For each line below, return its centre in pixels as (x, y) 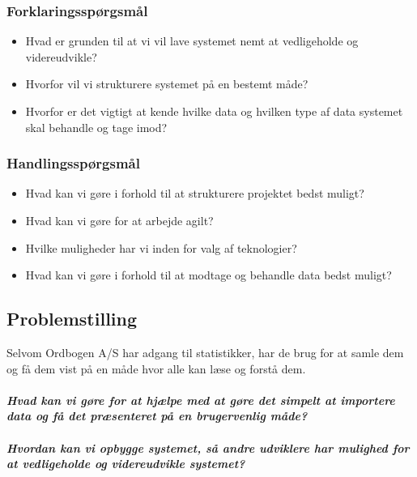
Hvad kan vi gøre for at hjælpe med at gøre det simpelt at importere (201, 400)
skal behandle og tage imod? (96, 127)
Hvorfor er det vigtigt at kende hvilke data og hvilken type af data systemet (214, 111)
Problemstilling (72, 319)
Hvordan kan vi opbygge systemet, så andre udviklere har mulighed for (208, 447)
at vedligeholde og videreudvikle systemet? (126, 464)
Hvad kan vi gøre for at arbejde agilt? (119, 220)
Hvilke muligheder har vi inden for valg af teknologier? (161, 247)
